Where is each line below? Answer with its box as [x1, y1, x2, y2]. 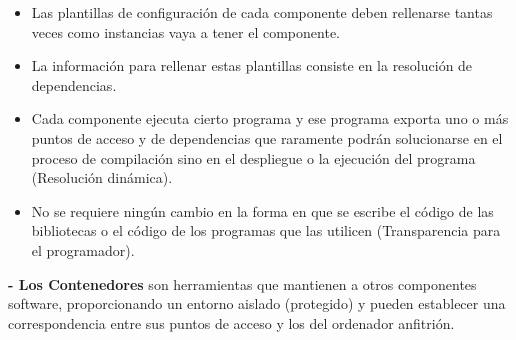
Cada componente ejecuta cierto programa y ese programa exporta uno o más [31, 108, 509, 129]
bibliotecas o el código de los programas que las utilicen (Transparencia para [31, 220, 501, 241]
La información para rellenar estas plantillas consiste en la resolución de [31, 55, 473, 76]
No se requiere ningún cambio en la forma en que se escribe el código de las [31, 200, 494, 221]
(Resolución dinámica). [31, 167, 173, 188]
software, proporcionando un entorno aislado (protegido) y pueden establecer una [8, 293, 506, 314]
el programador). [31, 239, 135, 260]
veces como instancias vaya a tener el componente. [31, 21, 340, 42]
